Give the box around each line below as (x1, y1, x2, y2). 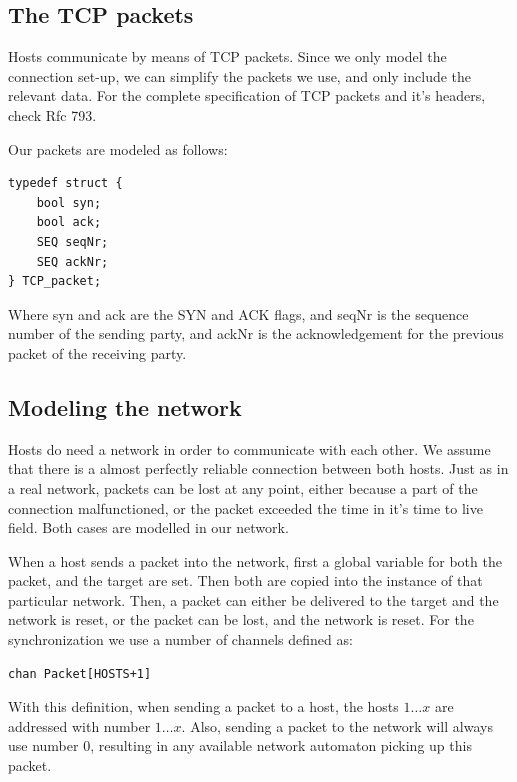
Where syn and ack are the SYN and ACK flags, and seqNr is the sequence (8, 303, 469, 324)
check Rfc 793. (8, 104, 97, 125)
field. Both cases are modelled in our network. (8, 517, 289, 538)
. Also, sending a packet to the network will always (181, 715, 493, 736)
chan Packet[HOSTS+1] (8, 666, 152, 681)
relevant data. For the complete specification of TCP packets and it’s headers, (8, 85, 486, 106)
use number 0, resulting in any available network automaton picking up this (8, 735, 472, 756)
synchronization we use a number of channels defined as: (8, 629, 353, 650)
